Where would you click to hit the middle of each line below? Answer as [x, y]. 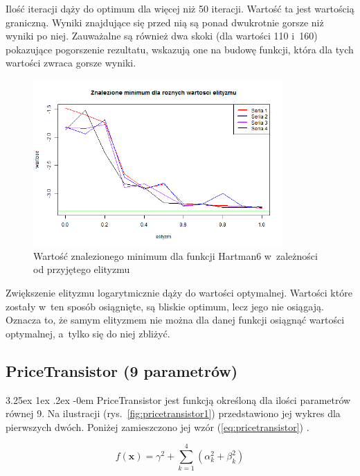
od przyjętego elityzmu [82, 269]
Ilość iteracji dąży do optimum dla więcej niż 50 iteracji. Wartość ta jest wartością [180, 8]
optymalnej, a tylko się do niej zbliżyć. [88, 333]
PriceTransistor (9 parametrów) [122, 370]
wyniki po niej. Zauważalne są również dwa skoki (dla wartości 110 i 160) [162, 36]
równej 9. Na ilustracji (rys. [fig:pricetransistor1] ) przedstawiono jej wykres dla [173, 413]
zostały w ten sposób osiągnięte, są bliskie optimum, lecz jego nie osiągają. [165, 306]
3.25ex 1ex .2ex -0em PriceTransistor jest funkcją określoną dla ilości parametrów [178, 399]
